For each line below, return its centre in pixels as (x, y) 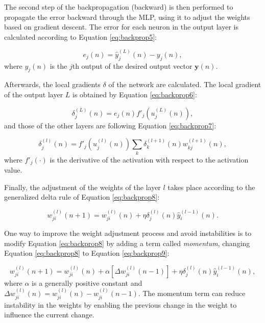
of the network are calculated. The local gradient (185, 84)
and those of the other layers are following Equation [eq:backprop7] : (110, 125)
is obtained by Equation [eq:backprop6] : (135, 94)
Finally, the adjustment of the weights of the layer (82, 187)
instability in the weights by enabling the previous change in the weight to (121, 304)
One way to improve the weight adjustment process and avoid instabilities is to (128, 233)
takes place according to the (211, 187)
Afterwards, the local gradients (52, 84)
